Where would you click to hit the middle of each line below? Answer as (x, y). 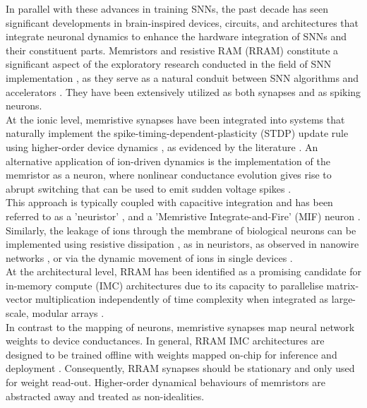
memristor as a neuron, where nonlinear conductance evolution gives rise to (169, 175)
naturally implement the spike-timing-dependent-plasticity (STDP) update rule (177, 133)
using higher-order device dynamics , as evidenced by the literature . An (162, 146)
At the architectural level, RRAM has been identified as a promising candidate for (183, 271)
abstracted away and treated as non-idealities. (105, 396)
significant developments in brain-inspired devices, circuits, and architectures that (182, 22)
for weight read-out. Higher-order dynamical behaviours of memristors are (166, 382)
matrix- (343, 285)
